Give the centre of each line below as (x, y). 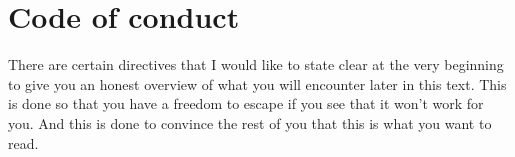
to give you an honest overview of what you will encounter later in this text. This (257, 83)
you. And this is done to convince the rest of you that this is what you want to (250, 122)
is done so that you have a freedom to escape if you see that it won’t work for (246, 103)
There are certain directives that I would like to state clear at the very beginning (256, 64)
